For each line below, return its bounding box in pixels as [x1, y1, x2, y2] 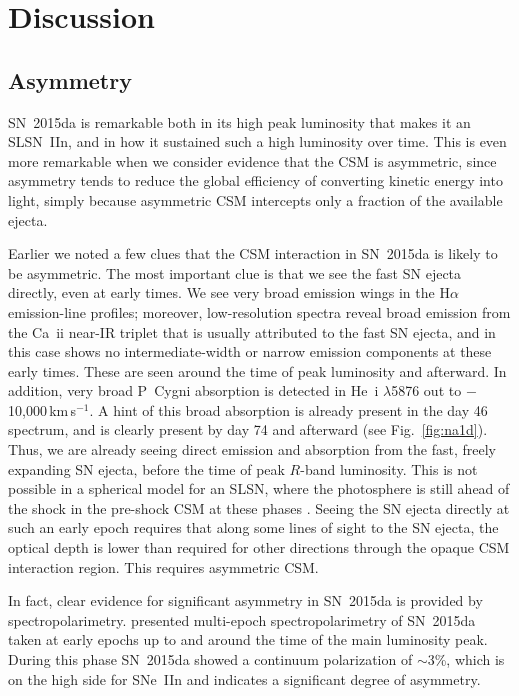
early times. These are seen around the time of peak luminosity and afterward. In [8, 360, 507, 381]
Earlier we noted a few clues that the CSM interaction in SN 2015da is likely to [8, 243, 498, 264]
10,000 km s [8, 399, 77, 420]
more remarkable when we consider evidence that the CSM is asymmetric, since [8, 150, 497, 171]
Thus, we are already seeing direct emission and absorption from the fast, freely [8, 439, 496, 460]
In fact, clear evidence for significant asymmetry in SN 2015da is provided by [8, 590, 483, 611]
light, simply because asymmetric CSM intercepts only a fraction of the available [8, 189, 503, 210]
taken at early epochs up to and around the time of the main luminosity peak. [8, 629, 488, 650]
